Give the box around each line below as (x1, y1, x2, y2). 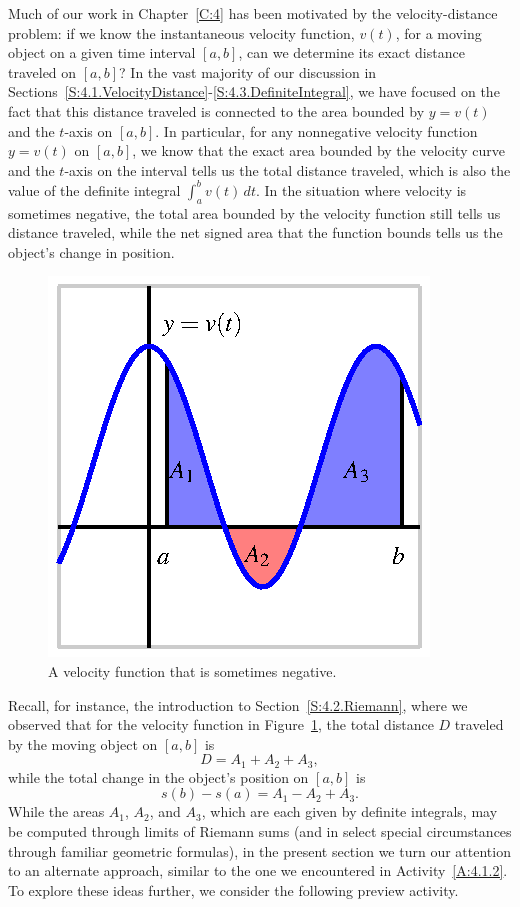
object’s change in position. (8, 241, 175, 262)
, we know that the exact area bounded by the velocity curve (132, 140, 505, 161)
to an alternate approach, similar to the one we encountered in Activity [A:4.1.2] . (8, 860, 508, 881)
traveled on (8, 61, 77, 82)
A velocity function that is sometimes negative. (48, 661, 337, 682)
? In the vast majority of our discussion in (119, 61, 377, 82)
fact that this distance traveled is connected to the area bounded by (8, 100, 425, 121)
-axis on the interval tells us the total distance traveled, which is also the (64, 159, 511, 180)
